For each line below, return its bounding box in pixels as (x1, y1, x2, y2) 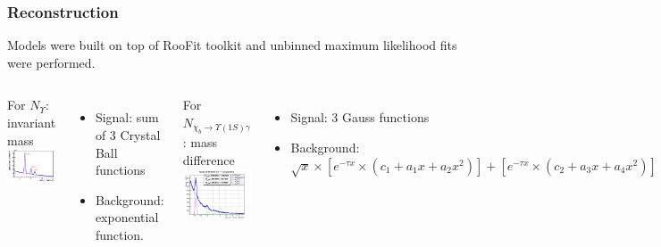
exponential (95, 208, 159, 226)
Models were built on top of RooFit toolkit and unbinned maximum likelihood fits (7, 36, 457, 54)
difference (182, 151, 235, 169)
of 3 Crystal (95, 126, 161, 144)
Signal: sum (95, 108, 159, 127)
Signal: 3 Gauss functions (290, 108, 430, 127)
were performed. (7, 53, 96, 71)
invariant (7, 113, 56, 131)
